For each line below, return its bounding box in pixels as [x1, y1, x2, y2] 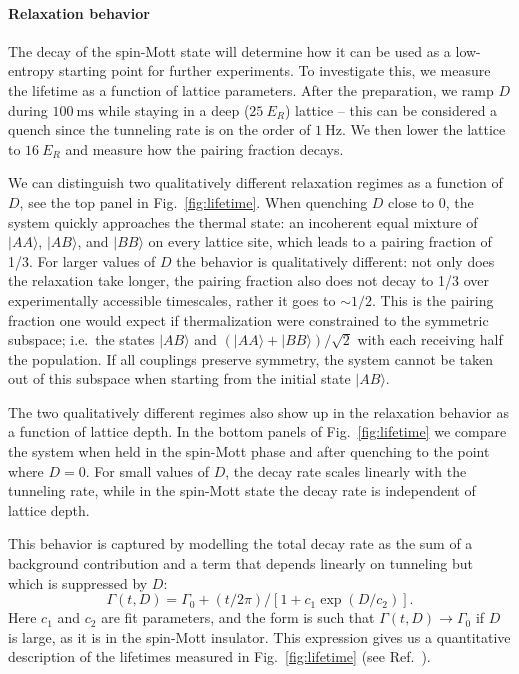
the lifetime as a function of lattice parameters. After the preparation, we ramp [8, 79, 494, 100]
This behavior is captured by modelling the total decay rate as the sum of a [8, 533, 473, 554]
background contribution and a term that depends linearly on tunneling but [8, 553, 474, 574]
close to [388, 191, 435, 212]
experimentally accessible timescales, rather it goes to [8, 289, 336, 310]
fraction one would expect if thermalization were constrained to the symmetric [8, 309, 489, 330]
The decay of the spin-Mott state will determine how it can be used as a [8, 40, 451, 61]
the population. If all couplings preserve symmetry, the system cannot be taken [8, 348, 494, 369]
